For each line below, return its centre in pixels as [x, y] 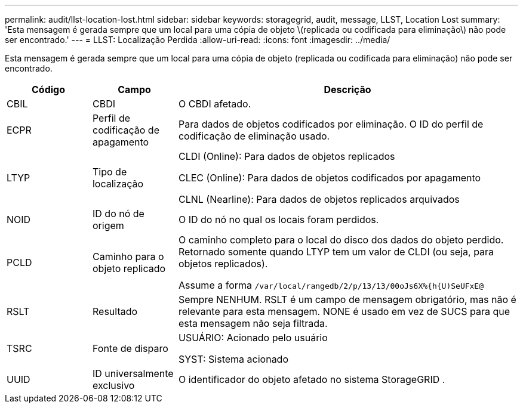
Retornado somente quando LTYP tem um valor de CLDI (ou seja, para [336, 252]
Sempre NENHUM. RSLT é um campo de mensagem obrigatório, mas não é [347, 299]
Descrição [347, 89]
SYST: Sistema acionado [233, 359]
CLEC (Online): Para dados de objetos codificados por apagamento [330, 178]
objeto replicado [129, 268]
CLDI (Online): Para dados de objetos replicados [287, 156]
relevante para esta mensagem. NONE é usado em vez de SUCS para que [344, 311]
